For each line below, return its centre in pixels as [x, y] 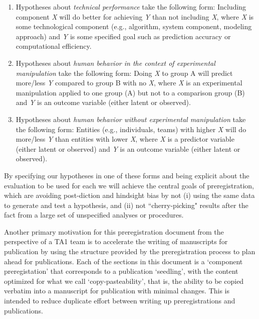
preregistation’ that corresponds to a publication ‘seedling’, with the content [121, 271]
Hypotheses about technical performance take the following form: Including [131, 7]
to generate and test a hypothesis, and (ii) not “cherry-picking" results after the [126, 205]
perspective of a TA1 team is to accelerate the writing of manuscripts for [116, 241]
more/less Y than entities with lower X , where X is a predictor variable [125, 139]
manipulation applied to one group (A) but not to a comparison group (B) [130, 92]
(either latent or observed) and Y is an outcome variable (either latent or [128, 148]
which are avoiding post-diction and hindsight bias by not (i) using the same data [129, 195]
